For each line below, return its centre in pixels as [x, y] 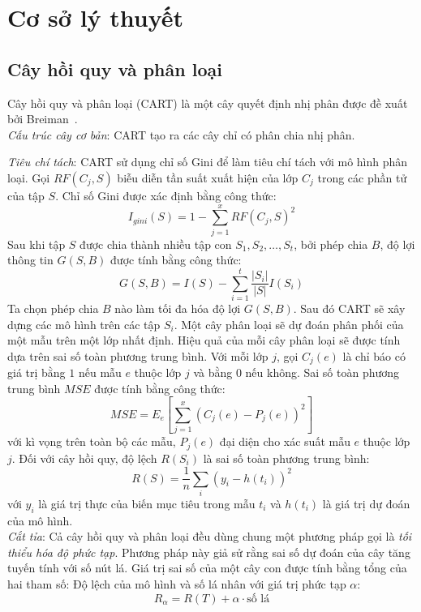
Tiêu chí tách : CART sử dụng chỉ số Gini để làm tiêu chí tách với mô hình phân [208, 162]
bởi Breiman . [43, 119]
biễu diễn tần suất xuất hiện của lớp [208, 177]
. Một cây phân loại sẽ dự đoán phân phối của [289, 324]
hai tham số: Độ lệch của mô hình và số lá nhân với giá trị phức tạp [177, 584]
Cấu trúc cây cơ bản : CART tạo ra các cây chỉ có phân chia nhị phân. [181, 134]
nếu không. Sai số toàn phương [322, 372]
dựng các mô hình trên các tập [84, 324]
